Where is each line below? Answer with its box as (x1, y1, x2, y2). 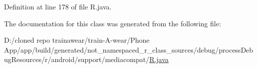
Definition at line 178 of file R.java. (4, 1, 112, 11)
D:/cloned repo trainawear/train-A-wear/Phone (4, 35, 150, 45)
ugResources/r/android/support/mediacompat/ (4, 54, 150, 65)
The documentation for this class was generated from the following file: (4, 18, 221, 28)
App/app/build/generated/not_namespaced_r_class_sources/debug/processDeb (4, 44, 254, 55)
